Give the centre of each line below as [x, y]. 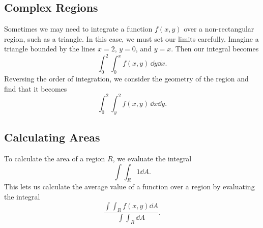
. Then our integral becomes [215, 49]
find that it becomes [36, 88]
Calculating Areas [52, 137]
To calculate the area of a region [55, 158]
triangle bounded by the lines [50, 49]
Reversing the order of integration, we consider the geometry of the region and [126, 79]
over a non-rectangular [219, 29]
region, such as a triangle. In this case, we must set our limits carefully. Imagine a [131, 38]
